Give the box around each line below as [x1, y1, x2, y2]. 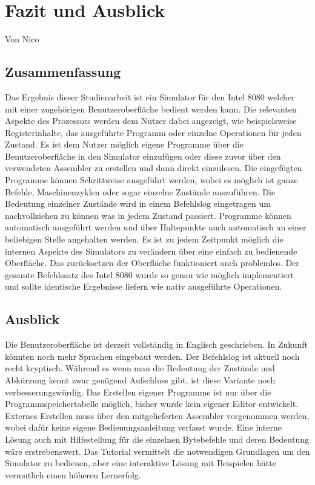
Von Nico [5, 33, 39, 45]
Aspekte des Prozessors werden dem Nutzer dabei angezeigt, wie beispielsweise [5, 114, 297, 127]
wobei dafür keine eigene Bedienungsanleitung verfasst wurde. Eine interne [5, 421, 282, 434]
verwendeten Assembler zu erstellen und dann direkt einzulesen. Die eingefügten [5, 161, 302, 174]
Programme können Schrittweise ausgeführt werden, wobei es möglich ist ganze [5, 174, 298, 186]
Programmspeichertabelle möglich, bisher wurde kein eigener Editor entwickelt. [5, 397, 299, 410]
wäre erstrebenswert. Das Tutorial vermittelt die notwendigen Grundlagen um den [5, 444, 310, 457]
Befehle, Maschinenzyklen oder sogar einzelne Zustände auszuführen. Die [5, 185, 276, 198]
